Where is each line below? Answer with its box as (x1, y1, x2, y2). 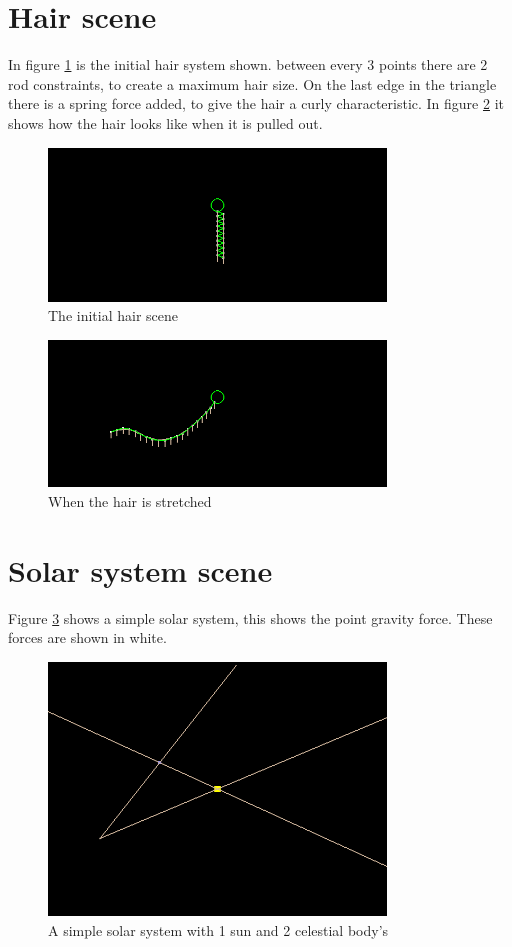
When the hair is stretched (48, 490, 212, 511)
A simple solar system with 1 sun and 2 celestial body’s (48, 919, 389, 940)
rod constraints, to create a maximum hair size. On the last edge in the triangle (8, 73, 497, 94)
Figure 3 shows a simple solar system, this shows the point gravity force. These (8, 607, 493, 628)
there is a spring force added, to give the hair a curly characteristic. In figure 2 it (8, 93, 504, 114)
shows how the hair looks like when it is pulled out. (8, 112, 323, 133)
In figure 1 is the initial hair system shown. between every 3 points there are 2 (8, 54, 488, 75)
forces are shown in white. (8, 627, 167, 648)
